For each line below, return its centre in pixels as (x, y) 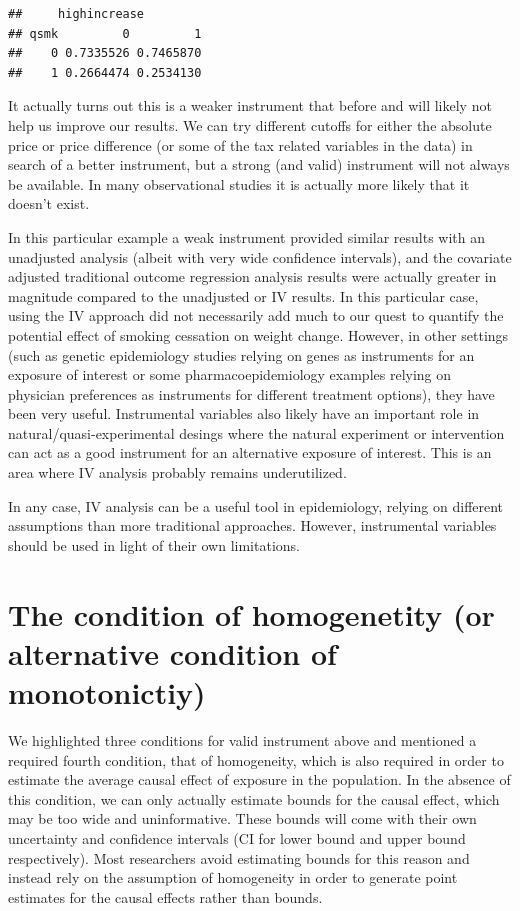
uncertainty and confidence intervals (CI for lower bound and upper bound (237, 837)
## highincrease (76, 14)
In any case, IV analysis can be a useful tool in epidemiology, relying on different (256, 505)
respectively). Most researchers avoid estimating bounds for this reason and (239, 857)
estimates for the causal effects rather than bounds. (165, 896)
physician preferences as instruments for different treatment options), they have (251, 393)
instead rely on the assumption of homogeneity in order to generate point (233, 877)
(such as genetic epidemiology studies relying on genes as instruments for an (241, 354)
